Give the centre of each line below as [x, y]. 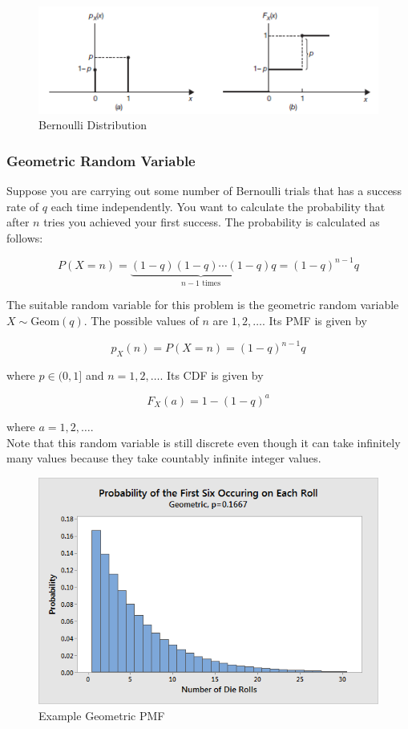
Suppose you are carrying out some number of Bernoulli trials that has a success [204, 191]
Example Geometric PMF [102, 716]
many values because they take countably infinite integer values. [164, 458]
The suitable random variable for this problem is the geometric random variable [203, 305]
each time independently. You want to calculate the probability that [218, 206]
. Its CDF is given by [212, 375]
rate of [23, 206]
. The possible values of [141, 320]
